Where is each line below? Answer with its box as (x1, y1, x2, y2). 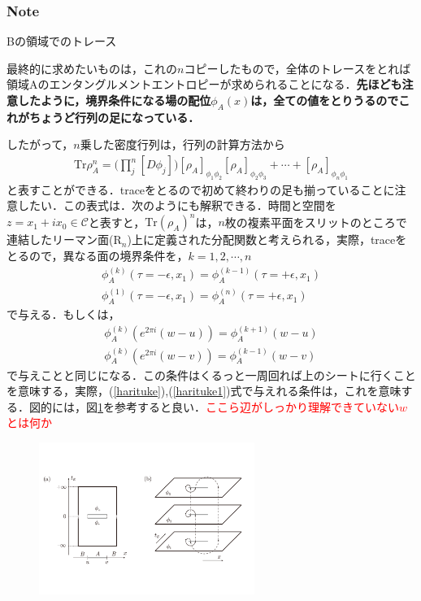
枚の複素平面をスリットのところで (224, 213, 407, 230)
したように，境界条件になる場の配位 (17, 92, 211, 108)
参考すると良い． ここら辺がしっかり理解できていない (114, 398, 399, 415)
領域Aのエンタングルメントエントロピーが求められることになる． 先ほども (7, 76, 402, 93)
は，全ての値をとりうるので (250, 92, 399, 108)
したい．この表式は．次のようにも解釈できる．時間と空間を (17, 197, 336, 214)
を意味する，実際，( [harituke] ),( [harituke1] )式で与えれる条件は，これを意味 (7, 382, 401, 399)
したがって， (7, 136, 74, 153)
